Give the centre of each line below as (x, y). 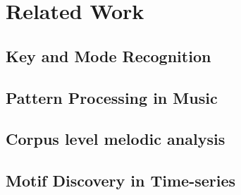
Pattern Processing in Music (112, 97)
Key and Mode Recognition (109, 55)
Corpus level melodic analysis (116, 139)
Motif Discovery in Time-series (121, 181)
